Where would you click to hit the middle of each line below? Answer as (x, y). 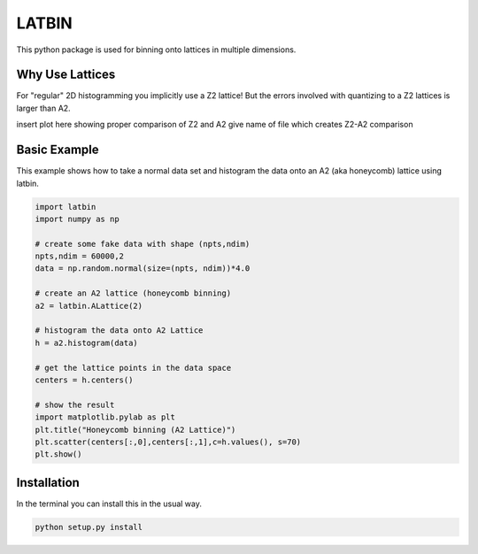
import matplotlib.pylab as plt (105, 417)
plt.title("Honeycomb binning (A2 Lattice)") (135, 430)
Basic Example (58, 150)
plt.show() (58, 454)
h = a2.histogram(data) (87, 342)
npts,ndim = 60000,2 (79, 256)
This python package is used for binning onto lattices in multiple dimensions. (156, 50)
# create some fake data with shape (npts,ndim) (143, 244)
